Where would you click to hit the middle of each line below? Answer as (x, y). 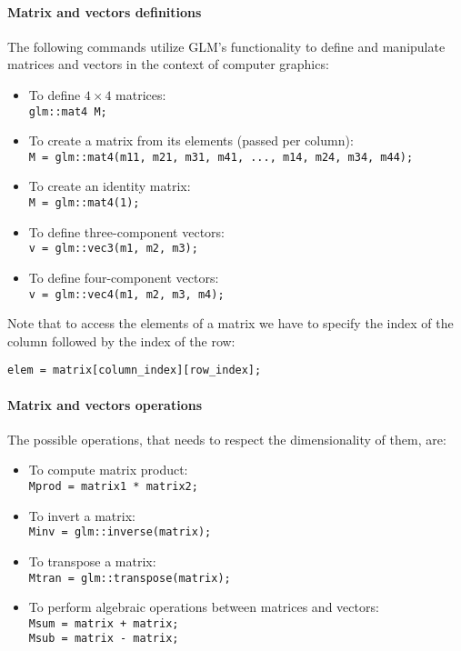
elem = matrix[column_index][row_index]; (135, 371)
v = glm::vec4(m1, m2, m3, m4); (126, 294)
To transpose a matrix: (92, 561)
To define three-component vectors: (126, 231)
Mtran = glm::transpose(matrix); (130, 578)
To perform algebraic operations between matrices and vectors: (204, 607)
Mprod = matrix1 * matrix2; (113, 487)
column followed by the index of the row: (121, 341)
